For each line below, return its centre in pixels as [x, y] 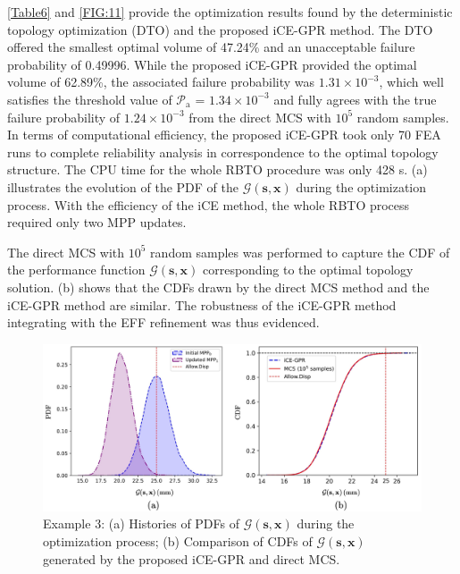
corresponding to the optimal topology [308, 270]
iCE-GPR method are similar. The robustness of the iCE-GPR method [202, 304]
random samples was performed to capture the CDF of [300, 252]
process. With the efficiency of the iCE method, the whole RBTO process [209, 204]
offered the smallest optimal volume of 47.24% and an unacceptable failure [211, 47]
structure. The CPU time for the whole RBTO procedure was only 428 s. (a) [217, 169]
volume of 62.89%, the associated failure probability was [161, 82]
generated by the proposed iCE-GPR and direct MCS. [192, 558]
